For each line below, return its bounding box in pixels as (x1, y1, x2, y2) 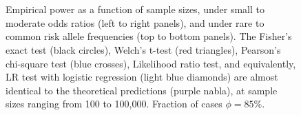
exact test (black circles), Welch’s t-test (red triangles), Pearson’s (6, 42, 281, 56)
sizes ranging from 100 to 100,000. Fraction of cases (6, 96, 222, 111)
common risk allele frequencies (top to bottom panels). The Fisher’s (6, 29, 292, 43)
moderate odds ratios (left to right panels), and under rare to (6, 15, 264, 30)
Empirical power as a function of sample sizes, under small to (6, 2, 264, 17)
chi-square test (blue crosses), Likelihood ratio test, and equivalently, (6, 56, 296, 70)
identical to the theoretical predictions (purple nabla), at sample (6, 83, 278, 97)
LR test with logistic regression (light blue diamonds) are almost (6, 70, 278, 84)
